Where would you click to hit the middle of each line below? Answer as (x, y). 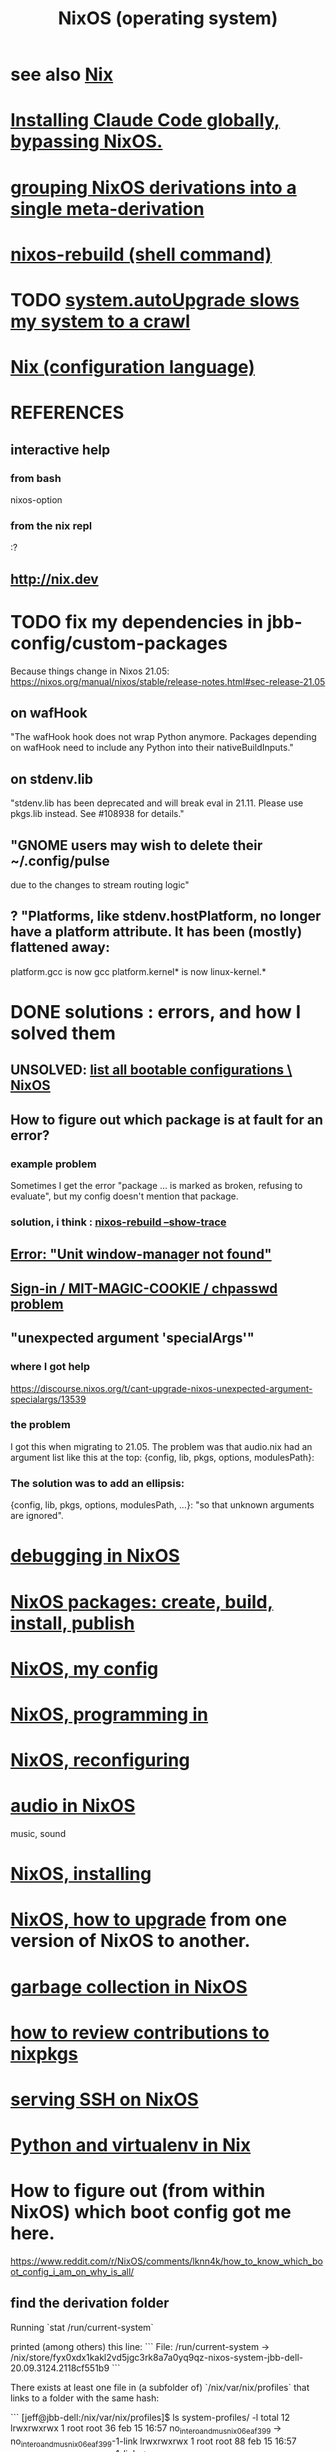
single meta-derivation (107, 208)
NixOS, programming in (109, 1714)
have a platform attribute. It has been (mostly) (156, 932)
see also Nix (62, 74)
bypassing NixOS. (86, 141)
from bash (36, 478)
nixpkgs (44, 2053)
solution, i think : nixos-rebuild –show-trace (118, 1222)
